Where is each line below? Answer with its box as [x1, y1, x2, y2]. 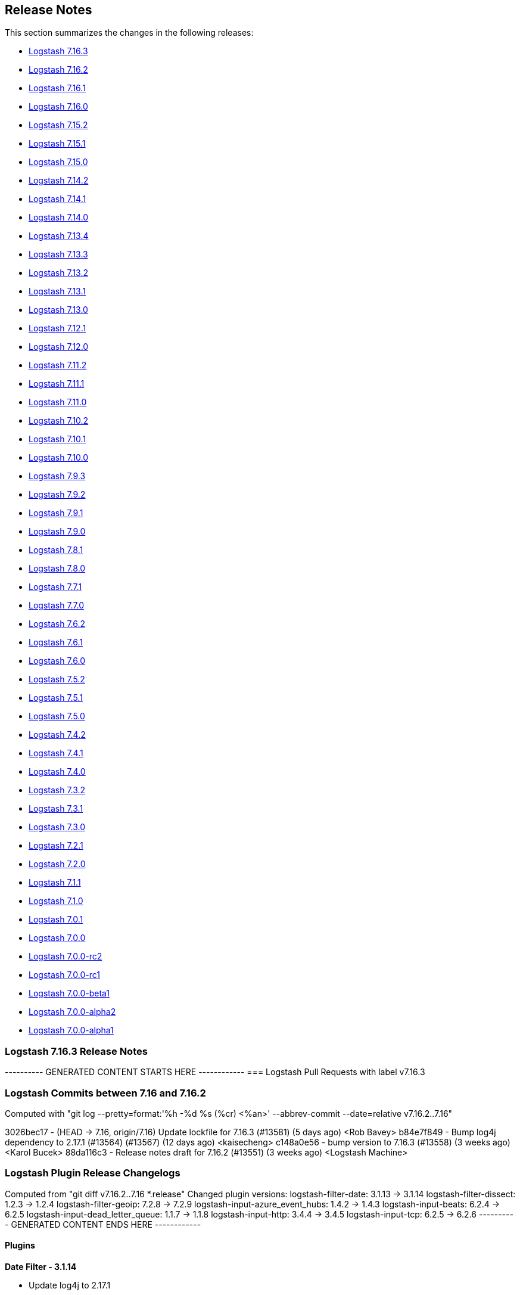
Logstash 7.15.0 [29, 157, 88, 167]
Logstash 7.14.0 [29, 212, 89, 223]
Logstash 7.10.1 [29, 434, 86, 445]
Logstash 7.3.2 [29, 785, 86, 796]
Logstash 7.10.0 [29, 452, 89, 463]
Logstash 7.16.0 [29, 101, 88, 112]
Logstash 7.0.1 [29, 914, 83, 925]
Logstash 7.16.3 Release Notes [5, 1045, 148, 1057]
